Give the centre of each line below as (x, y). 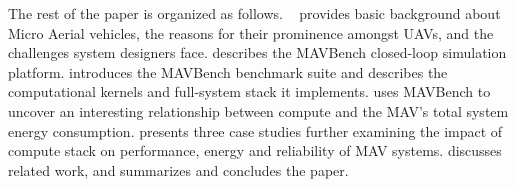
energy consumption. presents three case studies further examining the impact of (255, 130)
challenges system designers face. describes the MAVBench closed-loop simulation (257, 52)
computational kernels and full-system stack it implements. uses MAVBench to (249, 91)
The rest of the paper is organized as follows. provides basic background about (254, 13)
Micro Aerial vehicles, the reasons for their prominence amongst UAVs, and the (251, 32)
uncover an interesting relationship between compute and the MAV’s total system (258, 110)
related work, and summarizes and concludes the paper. (178, 169)
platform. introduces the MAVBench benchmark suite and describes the (228, 71)
